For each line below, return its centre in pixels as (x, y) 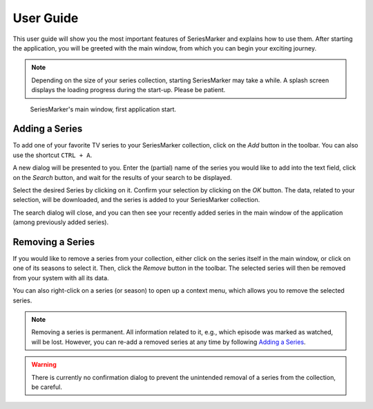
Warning (44, 365)
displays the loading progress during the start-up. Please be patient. (128, 90)
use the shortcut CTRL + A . (52, 155)
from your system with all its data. (61, 278)
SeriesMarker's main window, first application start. (103, 109)
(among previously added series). (61, 222)
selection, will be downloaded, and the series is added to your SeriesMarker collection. (136, 200)
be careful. (47, 387)
